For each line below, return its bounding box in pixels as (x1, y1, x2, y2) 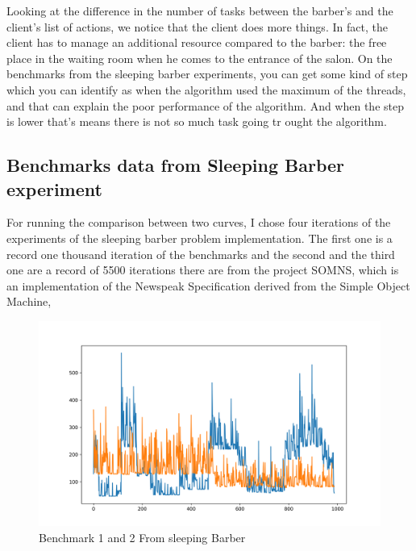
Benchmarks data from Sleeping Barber (6, 152, 345, 177)
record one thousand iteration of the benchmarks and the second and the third (6, 245, 395, 262)
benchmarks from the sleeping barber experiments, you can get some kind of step (6, 65, 408, 82)
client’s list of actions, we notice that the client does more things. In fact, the (6, 18, 388, 35)
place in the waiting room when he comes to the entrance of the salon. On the (6, 49, 393, 66)
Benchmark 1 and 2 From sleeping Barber (39, 528, 246, 545)
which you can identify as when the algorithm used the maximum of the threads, (6, 81, 406, 98)
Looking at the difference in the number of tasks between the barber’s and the (6, 2, 393, 19)
